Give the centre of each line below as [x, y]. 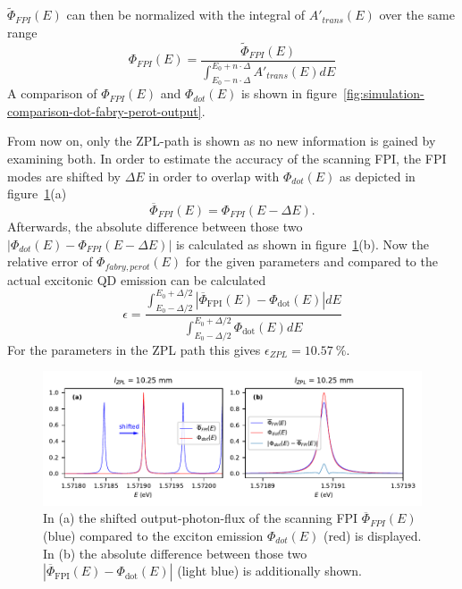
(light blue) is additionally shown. [269, 571]
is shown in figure [289, 93]
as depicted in [377, 176]
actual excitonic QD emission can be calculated [137, 279]
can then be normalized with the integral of [185, 15]
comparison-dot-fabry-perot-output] [105, 110]
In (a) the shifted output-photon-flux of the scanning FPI [201, 518]
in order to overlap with [214, 176]
